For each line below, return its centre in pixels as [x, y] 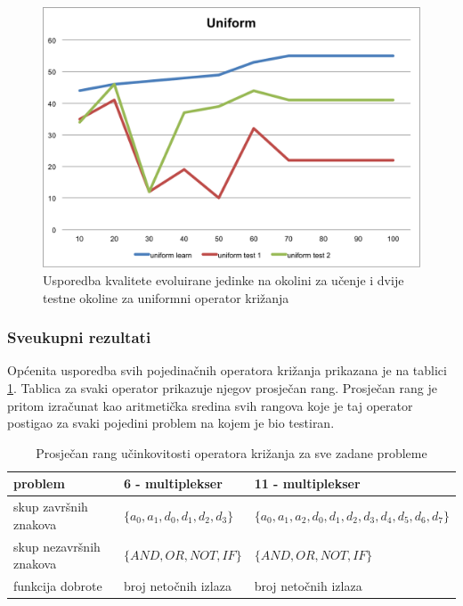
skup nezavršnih [57, 546]
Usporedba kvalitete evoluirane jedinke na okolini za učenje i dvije [223, 279]
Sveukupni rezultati [79, 337]
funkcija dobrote [58, 586]
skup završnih [51, 507]
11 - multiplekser [307, 483]
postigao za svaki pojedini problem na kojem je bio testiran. [171, 423]
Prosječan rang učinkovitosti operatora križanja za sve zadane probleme [231, 452]
